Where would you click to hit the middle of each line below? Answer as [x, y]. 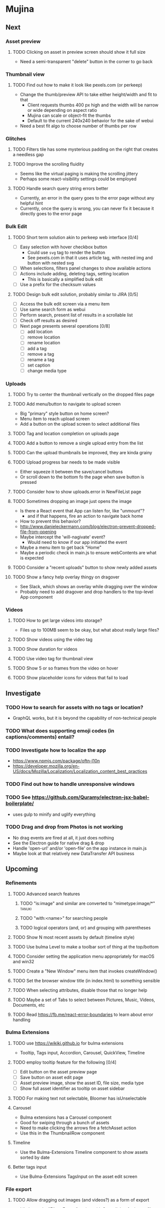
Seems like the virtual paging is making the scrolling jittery [79, 174]
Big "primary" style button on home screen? [65, 414]
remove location [44, 337]
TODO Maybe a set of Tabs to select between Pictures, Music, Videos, [84, 1000]
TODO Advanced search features [46, 894]
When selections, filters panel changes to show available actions [85, 268]
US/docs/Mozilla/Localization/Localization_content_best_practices [80, 772]
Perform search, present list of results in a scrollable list [76, 315]
